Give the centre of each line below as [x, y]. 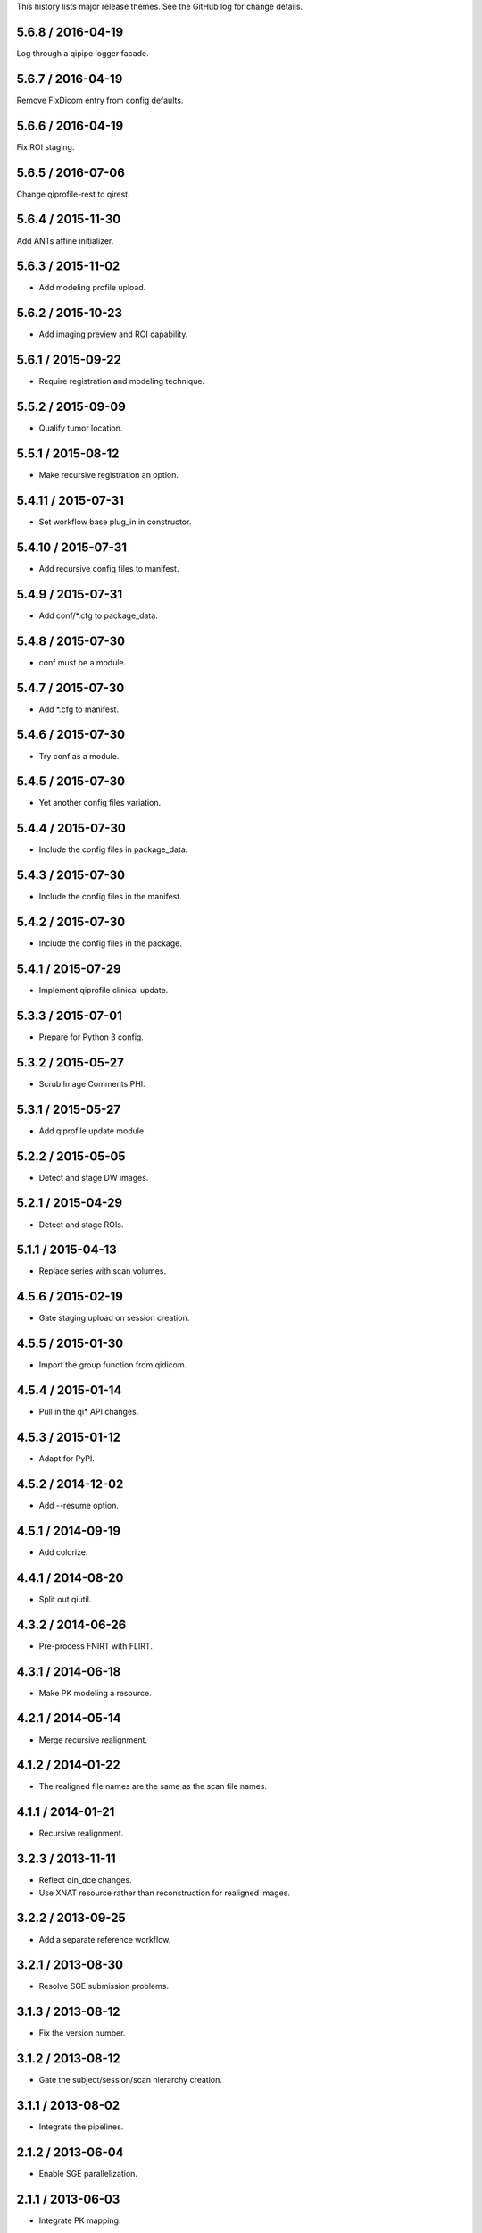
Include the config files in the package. [110, 943]
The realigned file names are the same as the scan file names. [153, 1786]
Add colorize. [63, 1552]
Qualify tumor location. [81, 428]
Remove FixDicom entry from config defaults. [100, 100]
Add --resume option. [79, 1505]
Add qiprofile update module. [92, 1131]
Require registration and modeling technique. [122, 381]
